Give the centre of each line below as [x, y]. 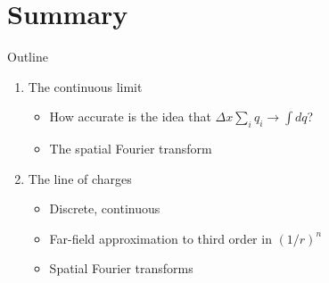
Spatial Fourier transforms [121, 268]
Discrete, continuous [105, 208]
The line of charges [80, 178]
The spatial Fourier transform [131, 149]
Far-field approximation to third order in [160, 238]
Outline [28, 57]
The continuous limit [85, 86]
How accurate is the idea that [130, 117]
